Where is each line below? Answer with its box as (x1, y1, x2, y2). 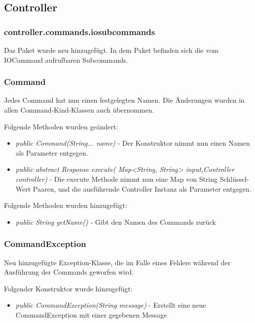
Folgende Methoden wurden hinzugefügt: (4, 200, 127, 210)
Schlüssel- (219, 173, 249, 184)
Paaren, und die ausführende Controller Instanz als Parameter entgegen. (33, 183, 252, 194)
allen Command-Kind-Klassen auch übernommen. (4, 105, 154, 115)
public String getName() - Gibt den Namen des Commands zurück (15, 216, 216, 227)
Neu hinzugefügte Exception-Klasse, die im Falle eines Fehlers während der (4, 257, 231, 267)
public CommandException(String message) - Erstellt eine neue (15, 300, 206, 310)
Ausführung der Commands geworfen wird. (4, 267, 134, 277)
